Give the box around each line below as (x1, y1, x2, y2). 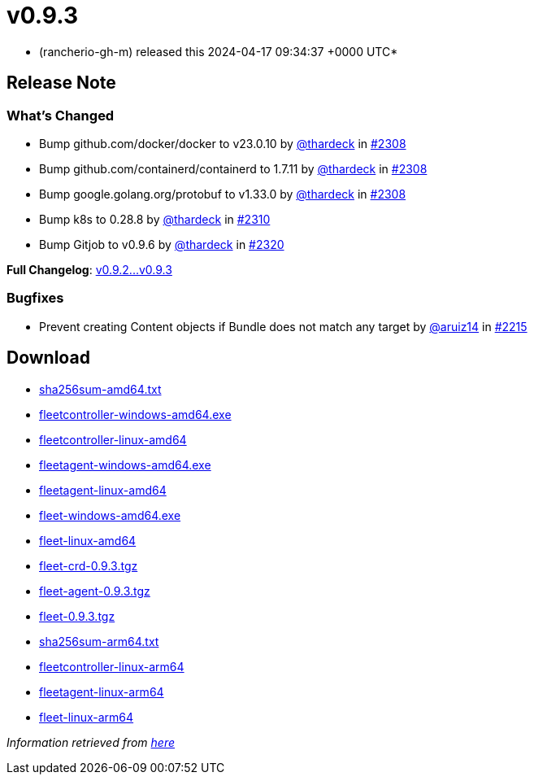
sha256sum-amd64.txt (39, 382, 162, 396)
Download (7, 347, 90, 369)
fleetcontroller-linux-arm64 (39, 659, 185, 674)
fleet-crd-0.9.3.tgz (39, 558, 138, 573)
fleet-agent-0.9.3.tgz (39, 583, 150, 598)
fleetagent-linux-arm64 (39, 684, 164, 699)
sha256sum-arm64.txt (39, 634, 159, 648)
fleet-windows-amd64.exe (39, 508, 181, 522)
